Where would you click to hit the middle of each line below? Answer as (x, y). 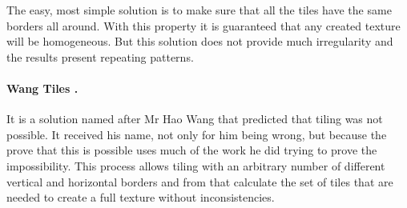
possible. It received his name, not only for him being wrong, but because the (197, 134)
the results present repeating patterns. (100, 56)
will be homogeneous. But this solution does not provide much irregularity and (200, 41)
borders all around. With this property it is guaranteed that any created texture (203, 25)
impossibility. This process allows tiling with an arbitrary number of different (196, 165)
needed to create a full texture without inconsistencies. (141, 197)
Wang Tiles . (42, 88)
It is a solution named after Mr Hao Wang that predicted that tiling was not (195, 119)
